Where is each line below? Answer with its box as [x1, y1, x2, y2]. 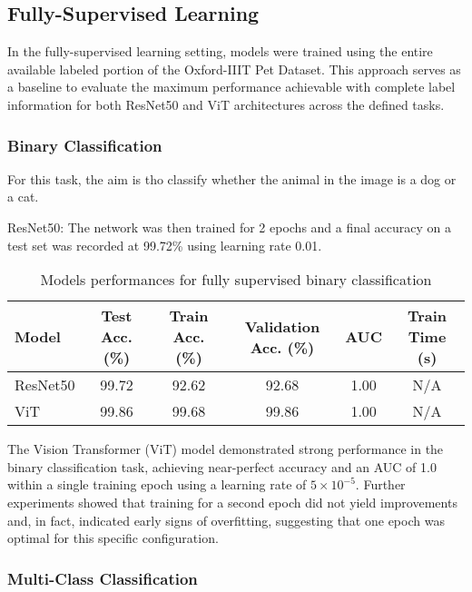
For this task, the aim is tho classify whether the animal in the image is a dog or [7, 169, 457, 188]
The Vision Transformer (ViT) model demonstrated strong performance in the [7, 439, 444, 459]
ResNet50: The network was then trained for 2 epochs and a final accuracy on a [7, 217, 451, 236]
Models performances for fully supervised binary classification [40, 269, 432, 291]
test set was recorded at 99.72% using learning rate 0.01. [7, 235, 322, 254]
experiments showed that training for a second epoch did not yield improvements [7, 492, 457, 511]
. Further [355, 475, 406, 494]
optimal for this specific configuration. [7, 528, 219, 548]
